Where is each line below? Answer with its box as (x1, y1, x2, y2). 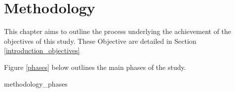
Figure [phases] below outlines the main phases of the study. (4, 61, 186, 72)
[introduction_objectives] (4, 45, 80, 56)
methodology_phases (4, 78, 68, 89)
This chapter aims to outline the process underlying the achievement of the (4, 26, 232, 36)
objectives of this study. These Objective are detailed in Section (4, 35, 196, 46)
